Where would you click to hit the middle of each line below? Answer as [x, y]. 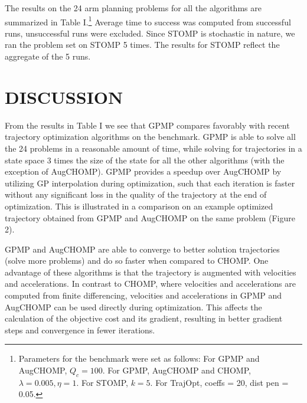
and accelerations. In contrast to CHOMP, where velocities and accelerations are [150, 284]
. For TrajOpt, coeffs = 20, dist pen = [219, 382]
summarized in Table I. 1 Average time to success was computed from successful [148, 21]
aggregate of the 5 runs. [48, 56]
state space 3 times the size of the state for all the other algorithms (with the [145, 160]
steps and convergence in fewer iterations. [80, 330]
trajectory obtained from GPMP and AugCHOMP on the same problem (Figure [150, 217]
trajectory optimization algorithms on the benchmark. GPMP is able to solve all [150, 137]
